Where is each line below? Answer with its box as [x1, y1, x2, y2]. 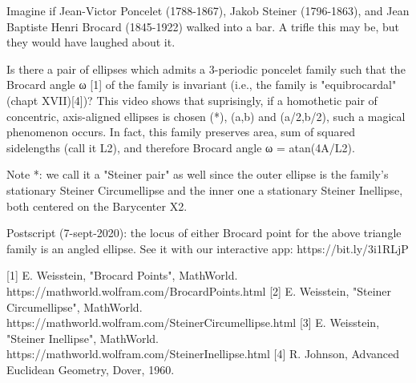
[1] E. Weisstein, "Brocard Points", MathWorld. [6, 267, 238, 284]
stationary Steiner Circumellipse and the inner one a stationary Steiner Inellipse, [6, 181, 403, 198]
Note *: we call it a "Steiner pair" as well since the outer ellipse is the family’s [6, 166, 389, 183]
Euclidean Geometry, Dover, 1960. [6, 361, 175, 377]
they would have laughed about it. [6, 34, 176, 50]
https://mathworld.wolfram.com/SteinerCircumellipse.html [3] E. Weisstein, [6, 314, 380, 331]
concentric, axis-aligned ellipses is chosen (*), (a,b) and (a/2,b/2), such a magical [6, 107, 406, 124]
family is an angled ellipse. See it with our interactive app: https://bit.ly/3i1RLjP [6, 240, 409, 256]
